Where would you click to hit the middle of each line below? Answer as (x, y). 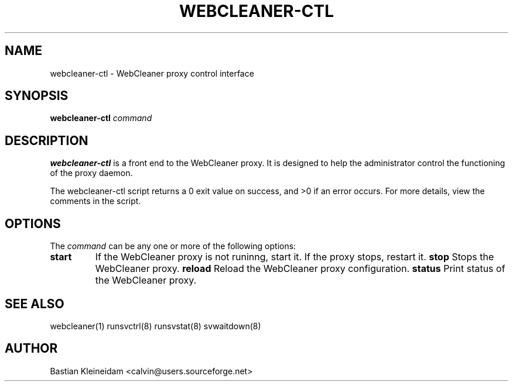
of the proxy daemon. (91, 173)
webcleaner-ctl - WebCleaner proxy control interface (152, 73)
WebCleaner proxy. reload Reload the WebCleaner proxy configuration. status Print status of (300, 269)
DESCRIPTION (47, 140)
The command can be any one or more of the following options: (173, 246)
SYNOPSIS (37, 96)
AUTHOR (31, 349)
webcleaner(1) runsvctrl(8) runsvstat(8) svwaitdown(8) (155, 326)
